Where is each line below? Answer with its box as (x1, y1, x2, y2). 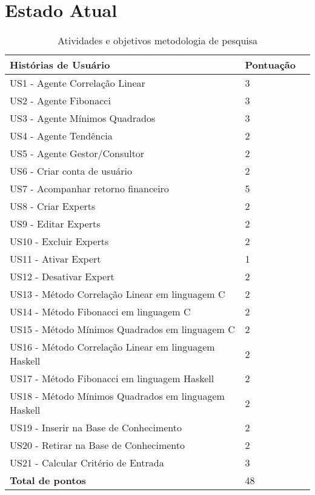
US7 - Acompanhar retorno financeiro (10, 181, 169, 196)
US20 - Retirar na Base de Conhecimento (10, 438, 185, 453)
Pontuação (245, 58, 296, 72)
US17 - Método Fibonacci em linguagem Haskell (10, 371, 214, 386)
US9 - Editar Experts (10, 217, 101, 231)
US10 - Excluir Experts (10, 234, 109, 249)
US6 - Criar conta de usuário (10, 164, 133, 178)
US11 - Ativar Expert (10, 252, 101, 266)
